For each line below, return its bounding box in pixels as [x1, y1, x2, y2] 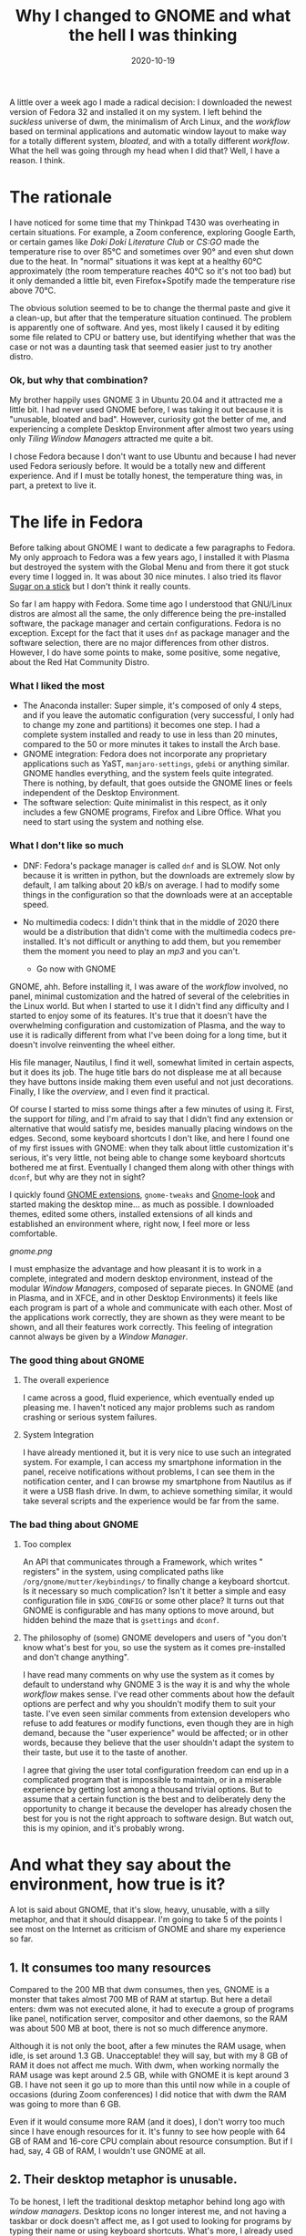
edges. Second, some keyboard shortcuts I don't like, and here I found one [9, 1132, 290, 1143]
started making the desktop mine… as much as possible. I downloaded [9, 1199, 275, 1210]
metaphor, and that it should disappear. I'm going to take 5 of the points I [9, 1914, 282, 1925]
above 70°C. [9, 285, 56, 296]
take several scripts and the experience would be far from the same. [22, 1495, 280, 1506]
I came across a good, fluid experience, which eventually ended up [22, 1392, 275, 1403]
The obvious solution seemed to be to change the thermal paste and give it [9, 302, 291, 313]
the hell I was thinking [68, 25, 238, 46]
